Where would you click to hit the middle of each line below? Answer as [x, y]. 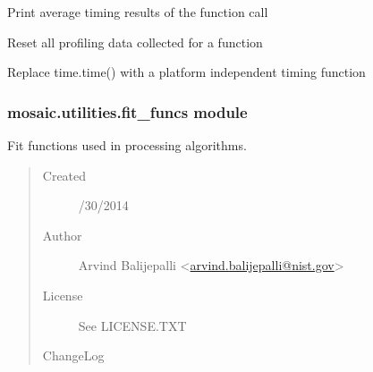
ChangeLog [73, 355]
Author [62, 235]
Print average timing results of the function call [138, 12]
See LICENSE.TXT [132, 325]
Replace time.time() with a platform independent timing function [186, 72]
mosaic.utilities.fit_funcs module [127, 111]
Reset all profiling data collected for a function [135, 42]
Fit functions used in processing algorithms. [127, 145]
